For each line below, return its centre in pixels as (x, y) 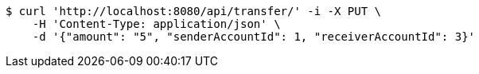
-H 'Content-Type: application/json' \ (156, 24)
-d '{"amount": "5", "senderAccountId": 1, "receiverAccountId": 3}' (254, 37)
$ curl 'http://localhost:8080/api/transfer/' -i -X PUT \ (194, 11)
